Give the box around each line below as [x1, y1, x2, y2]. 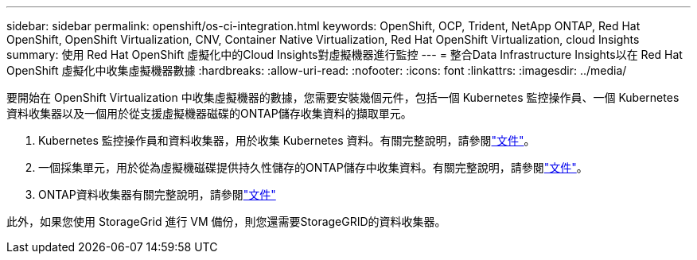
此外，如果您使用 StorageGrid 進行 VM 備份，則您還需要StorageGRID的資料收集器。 [6, 215, 446, 228]
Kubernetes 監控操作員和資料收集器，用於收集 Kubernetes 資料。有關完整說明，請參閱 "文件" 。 [38, 134, 535, 147]
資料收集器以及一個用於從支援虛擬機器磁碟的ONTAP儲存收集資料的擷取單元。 [6, 107, 412, 120]
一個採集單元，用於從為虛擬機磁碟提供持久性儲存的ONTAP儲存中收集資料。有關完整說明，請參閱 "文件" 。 [38, 161, 588, 174]
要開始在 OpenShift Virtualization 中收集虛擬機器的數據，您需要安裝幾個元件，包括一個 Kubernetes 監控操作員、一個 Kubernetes [6, 91, 679, 104]
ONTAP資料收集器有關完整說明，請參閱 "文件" [38, 188, 276, 201]
